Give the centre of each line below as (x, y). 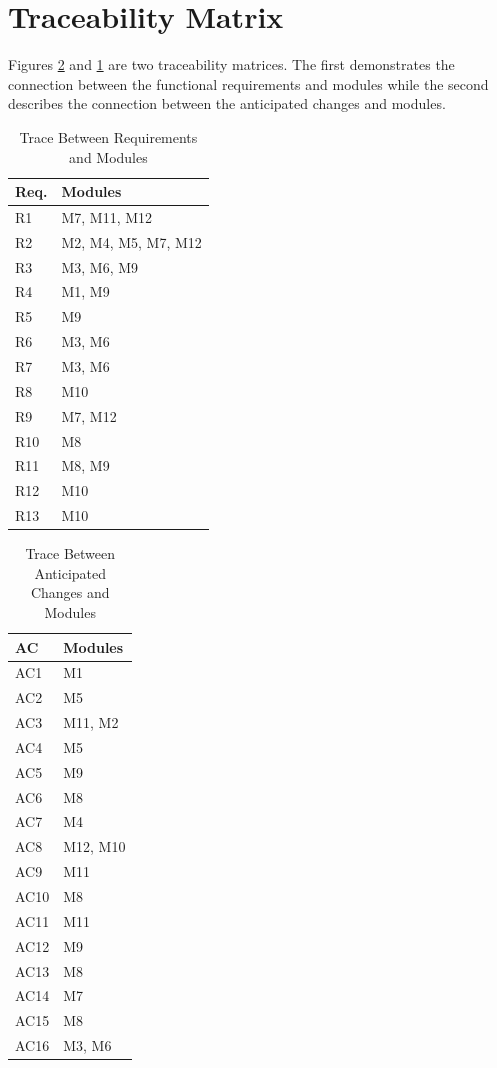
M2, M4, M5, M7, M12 (131, 241)
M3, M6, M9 (100, 266)
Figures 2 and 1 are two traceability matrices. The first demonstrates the (231, 64)
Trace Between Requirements (108, 136)
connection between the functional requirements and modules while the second (248, 83)
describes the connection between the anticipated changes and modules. (227, 103)
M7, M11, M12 (107, 216)
